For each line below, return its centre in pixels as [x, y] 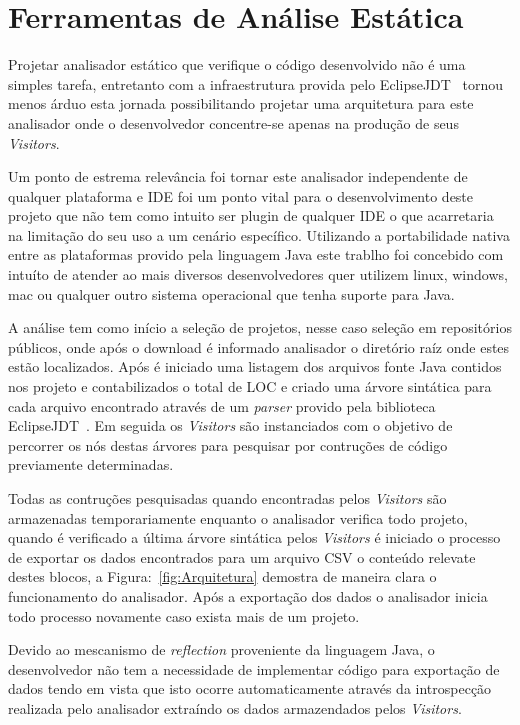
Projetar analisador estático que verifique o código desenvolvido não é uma [237, 64]
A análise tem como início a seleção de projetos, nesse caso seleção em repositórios [260, 327]
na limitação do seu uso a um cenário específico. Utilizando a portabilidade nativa [259, 234]
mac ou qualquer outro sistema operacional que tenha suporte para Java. [231, 293]
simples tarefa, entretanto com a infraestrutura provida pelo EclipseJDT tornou [256, 83]
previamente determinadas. [91, 464]
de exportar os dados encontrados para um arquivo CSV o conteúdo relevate [242, 556]
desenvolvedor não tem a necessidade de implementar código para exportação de [254, 668]
